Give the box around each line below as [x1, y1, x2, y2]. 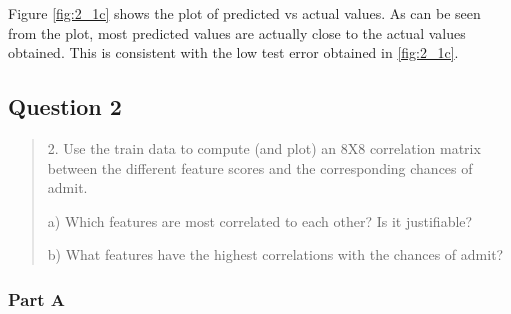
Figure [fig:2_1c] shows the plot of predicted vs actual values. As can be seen [8, 3, 481, 23]
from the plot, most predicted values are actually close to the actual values [8, 22, 466, 43]
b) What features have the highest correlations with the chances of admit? [47, 244, 504, 265]
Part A [8, 286, 66, 311]
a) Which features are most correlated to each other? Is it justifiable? [47, 210, 473, 231]
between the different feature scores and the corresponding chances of [47, 157, 473, 178]
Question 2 [8, 91, 122, 122]
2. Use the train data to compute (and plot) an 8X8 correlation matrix [47, 137, 481, 158]
